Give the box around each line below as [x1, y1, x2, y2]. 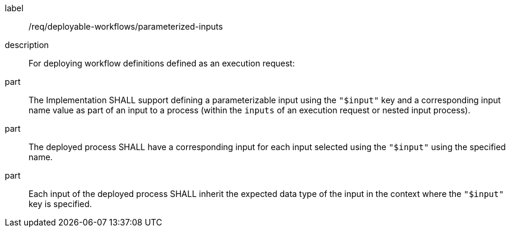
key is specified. [29, 199, 92, 209]
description [5, 40, 49, 50]
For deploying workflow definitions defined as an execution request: [29, 58, 295, 68]
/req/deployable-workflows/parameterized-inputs [29, 21, 223, 31]
